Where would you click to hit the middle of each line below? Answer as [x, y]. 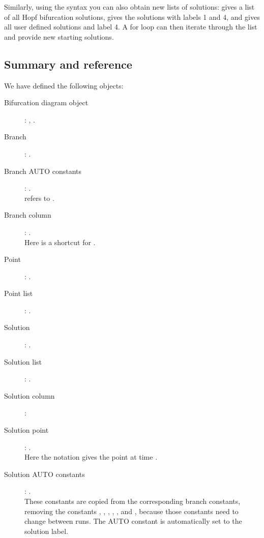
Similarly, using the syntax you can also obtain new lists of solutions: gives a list [129, 7]
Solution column [30, 395]
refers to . [39, 198]
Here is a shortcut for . [60, 242]
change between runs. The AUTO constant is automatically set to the [133, 521]
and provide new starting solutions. [59, 36]
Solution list [23, 361]
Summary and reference [68, 64]
